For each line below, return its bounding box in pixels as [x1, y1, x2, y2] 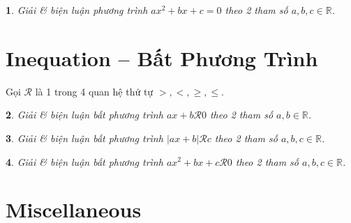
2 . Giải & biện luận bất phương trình [6, 107, 163, 122]
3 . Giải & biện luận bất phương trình [6, 130, 163, 145]
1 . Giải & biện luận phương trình [6, 3, 148, 17]
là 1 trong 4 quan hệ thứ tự [35, 84, 154, 98]
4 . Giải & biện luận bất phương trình [6, 154, 163, 169]
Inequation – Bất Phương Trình [6, 43, 318, 72]
